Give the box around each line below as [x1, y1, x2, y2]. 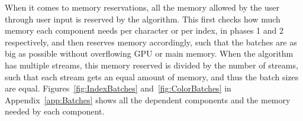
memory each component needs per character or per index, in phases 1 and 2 [5, 24, 283, 37]
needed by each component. [5, 105, 105, 117]
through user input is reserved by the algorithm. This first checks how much [5, 12, 281, 25]
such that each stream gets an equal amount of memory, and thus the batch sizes [5, 70, 299, 83]
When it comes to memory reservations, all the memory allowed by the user [5, 1, 279, 13]
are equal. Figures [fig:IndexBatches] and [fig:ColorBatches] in [5, 82, 231, 94]
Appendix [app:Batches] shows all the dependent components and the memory [5, 93, 291, 106]
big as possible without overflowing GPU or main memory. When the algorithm [5, 47, 294, 60]
